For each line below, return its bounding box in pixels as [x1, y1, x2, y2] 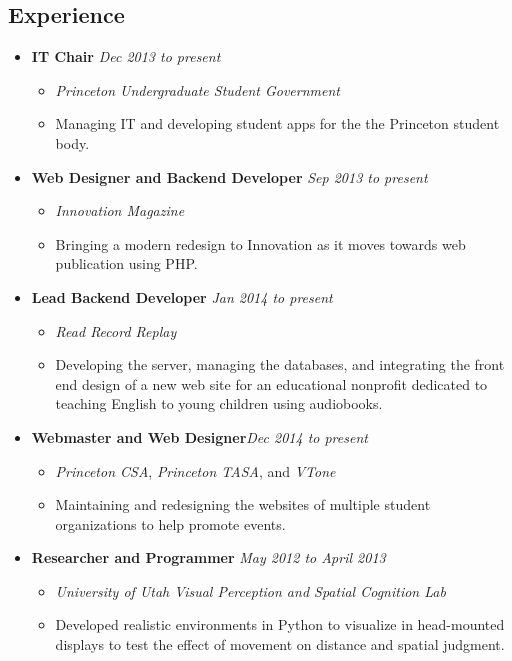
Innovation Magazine [55, 200, 185, 221]
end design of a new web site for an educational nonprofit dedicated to [55, 373, 488, 394]
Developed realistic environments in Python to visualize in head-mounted [55, 614, 505, 635]
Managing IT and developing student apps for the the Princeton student [55, 113, 500, 134]
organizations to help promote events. [55, 513, 286, 534]
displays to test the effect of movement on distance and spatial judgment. [55, 634, 505, 655]
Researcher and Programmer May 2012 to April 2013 [31, 547, 386, 568]
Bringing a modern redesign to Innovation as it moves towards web [55, 233, 466, 254]
